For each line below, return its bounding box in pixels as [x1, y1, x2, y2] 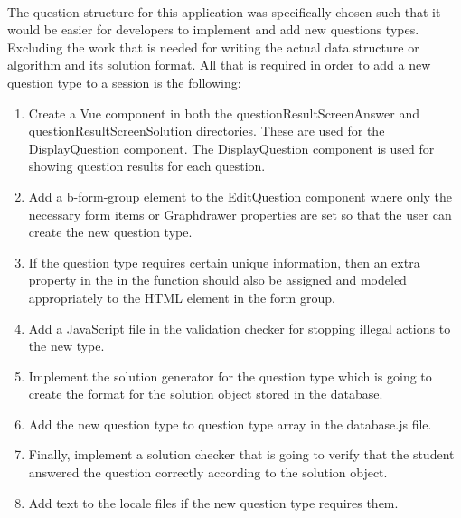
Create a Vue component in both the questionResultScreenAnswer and [28, 103, 420, 122]
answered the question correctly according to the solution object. [28, 463, 388, 482]
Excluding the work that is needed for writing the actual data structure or [7, 37, 419, 56]
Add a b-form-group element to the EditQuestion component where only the [28, 186, 453, 205]
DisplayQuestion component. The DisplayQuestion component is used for [28, 138, 435, 157]
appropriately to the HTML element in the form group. [28, 287, 335, 306]
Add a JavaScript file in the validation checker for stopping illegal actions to [28, 318, 451, 337]
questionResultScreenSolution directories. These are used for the [28, 121, 385, 140]
